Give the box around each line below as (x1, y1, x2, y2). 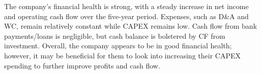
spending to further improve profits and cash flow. (4, 60, 160, 70)
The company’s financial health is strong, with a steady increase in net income (4, 1, 249, 11)
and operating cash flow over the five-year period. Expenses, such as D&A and (4, 11, 249, 21)
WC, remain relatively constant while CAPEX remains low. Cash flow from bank (4, 21, 257, 31)
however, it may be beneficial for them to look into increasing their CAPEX (4, 50, 241, 60)
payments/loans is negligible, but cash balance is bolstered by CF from (4, 30, 225, 41)
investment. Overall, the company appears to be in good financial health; (4, 40, 232, 51)
